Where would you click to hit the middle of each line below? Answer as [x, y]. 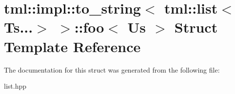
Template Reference [72, 46]
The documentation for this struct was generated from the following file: [112, 69]
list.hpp [15, 86]
